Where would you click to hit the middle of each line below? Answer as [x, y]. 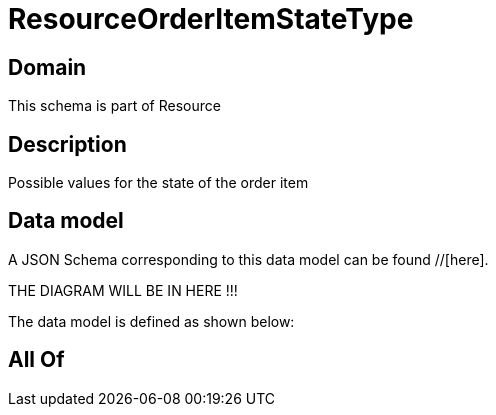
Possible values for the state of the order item [158, 183]
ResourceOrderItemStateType [211, 19]
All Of [36, 360]
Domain [47, 67]
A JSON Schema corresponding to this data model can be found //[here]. [248, 259]
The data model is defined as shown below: [151, 321]
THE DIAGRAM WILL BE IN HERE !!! [123, 290]
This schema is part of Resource [114, 106]
